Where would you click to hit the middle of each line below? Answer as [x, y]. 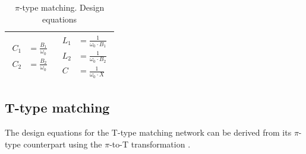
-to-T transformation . [150, 144]
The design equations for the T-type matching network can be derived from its [148, 132]
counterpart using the [63, 144]
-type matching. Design [62, 7]
